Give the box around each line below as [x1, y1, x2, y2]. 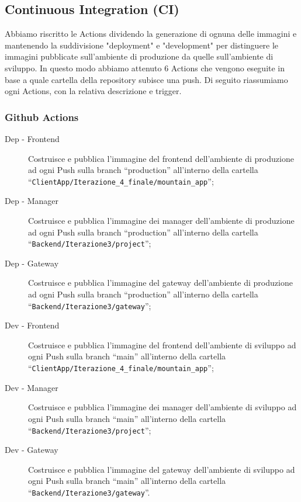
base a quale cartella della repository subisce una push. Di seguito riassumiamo [5, 73, 288, 85]
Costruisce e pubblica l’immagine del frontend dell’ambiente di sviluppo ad [28, 338, 296, 351]
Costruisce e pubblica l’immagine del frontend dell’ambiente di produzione [28, 152, 294, 164]
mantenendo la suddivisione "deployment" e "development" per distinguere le [5, 39, 279, 51]
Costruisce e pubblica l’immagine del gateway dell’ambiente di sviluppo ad [28, 463, 295, 475]
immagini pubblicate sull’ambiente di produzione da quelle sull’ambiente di [5, 50, 274, 63]
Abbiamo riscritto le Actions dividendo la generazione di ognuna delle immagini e [5, 27, 297, 40]
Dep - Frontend [5, 132, 60, 144]
